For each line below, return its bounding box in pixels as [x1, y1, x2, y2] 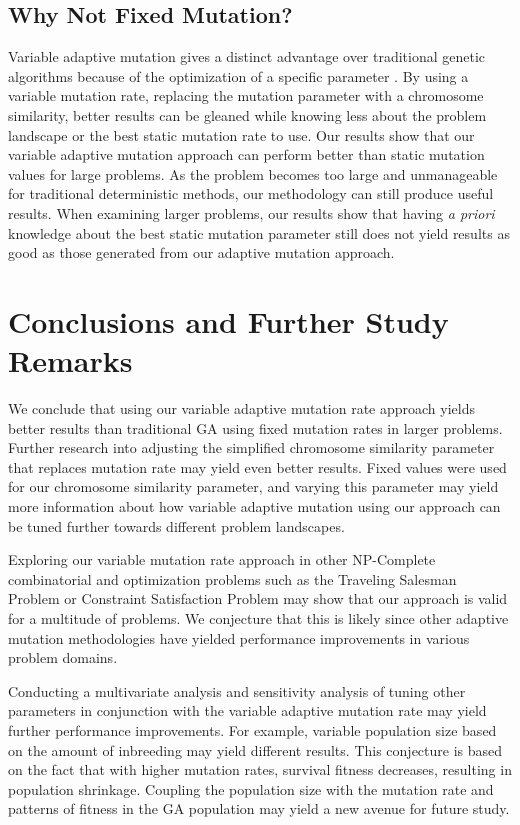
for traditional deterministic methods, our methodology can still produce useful [8, 183, 494, 204]
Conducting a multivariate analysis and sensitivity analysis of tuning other [8, 680, 466, 701]
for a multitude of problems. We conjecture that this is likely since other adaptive [8, 607, 509, 628]
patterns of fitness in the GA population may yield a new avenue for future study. [8, 798, 510, 819]
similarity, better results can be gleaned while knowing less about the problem [8, 104, 487, 125]
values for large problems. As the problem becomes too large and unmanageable [8, 163, 498, 184]
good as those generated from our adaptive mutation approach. [8, 242, 395, 263]
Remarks [8, 340, 133, 381]
